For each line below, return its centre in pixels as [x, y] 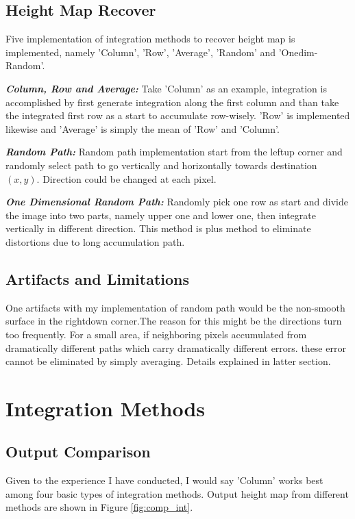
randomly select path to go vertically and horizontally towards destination [161, 165]
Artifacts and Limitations [98, 278]
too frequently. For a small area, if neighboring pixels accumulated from [156, 334]
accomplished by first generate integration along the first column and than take [172, 102]
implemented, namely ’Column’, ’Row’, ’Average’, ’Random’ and [141, 52]
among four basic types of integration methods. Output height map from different [177, 493]
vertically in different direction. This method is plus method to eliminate [158, 228]
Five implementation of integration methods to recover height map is [150, 39]
